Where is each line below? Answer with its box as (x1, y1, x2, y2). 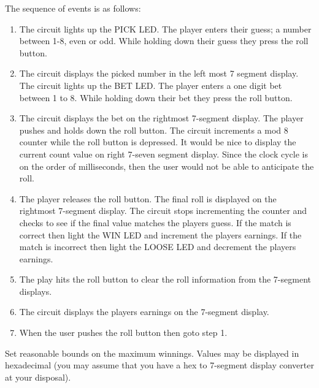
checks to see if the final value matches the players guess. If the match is (19, 216, 291, 229)
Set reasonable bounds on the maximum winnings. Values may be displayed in (5, 346, 299, 359)
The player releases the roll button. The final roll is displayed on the (19, 192, 277, 205)
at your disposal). (5, 370, 71, 383)
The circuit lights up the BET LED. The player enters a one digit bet (19, 78, 282, 91)
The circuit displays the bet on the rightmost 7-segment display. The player (19, 112, 304, 124)
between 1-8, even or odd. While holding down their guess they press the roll (19, 34, 309, 47)
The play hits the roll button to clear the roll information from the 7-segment (19, 273, 311, 286)
